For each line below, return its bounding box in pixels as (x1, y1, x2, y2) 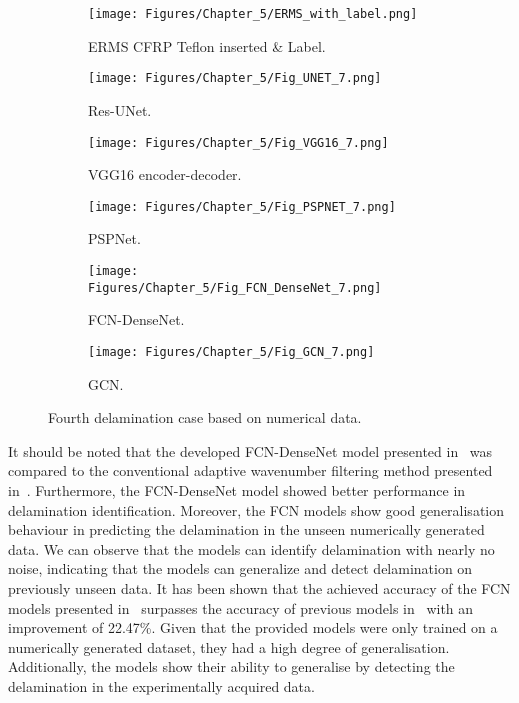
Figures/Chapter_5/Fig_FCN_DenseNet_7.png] (88, 280, 382, 295)
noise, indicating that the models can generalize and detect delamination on (8, 558, 473, 579)
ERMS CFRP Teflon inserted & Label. (88, 35, 326, 56)
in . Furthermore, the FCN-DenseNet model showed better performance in (8, 479, 466, 500)
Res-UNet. (88, 99, 152, 120)
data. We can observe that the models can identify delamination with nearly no (8, 538, 495, 559)
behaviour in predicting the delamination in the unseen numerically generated (8, 519, 485, 540)
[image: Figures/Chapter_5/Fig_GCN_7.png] (88, 344, 375, 359)
